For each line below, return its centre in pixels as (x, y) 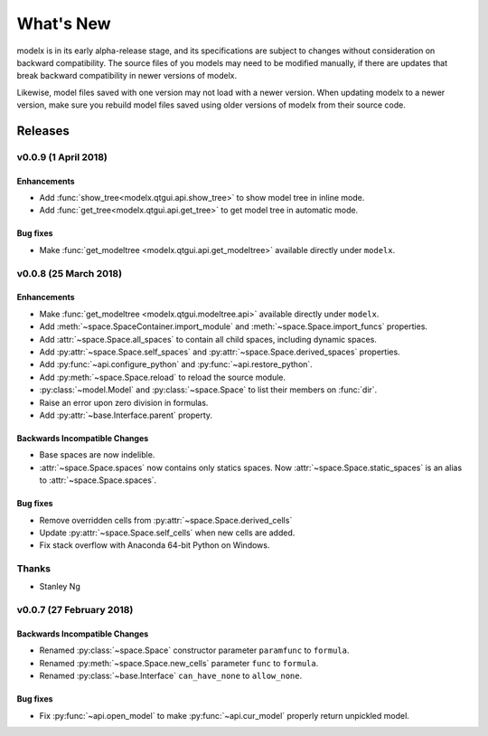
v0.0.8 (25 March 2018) (69, 273)
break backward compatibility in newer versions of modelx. (127, 76)
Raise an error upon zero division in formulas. (124, 402)
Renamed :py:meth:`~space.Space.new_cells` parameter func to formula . (179, 663)
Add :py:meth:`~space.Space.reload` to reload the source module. (163, 377)
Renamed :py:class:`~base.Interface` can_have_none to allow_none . (171, 676)
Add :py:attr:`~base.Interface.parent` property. (126, 415)
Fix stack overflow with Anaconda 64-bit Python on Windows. (155, 545)
